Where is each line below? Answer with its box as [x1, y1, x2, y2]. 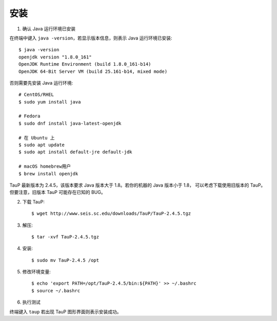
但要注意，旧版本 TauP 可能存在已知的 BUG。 [9, 189, 106, 195]
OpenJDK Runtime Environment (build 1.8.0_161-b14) [18, 62, 151, 67]
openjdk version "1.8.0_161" [18, 54, 92, 60]
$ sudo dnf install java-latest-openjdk [18, 121, 122, 126]
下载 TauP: [22, 198, 45, 205]
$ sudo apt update [18, 142, 65, 148]
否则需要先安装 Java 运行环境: [9, 79, 73, 86]
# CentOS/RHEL [18, 92, 54, 97]
